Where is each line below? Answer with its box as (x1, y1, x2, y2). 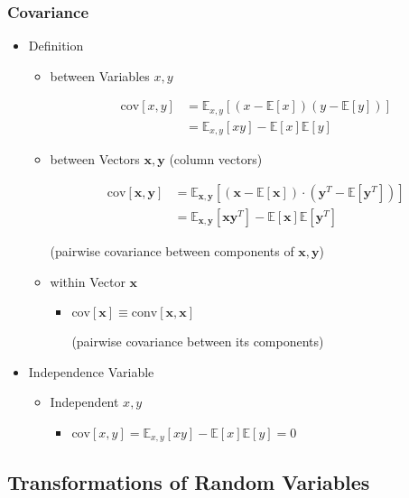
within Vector (50, 272, 125, 290)
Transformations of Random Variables (7, 467, 370, 495)
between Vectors (50, 150, 140, 169)
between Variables (50, 66, 150, 85)
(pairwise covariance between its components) (71, 332, 324, 351)
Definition (28, 36, 84, 55)
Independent (50, 392, 119, 411)
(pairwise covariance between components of (50, 242, 294, 261)
